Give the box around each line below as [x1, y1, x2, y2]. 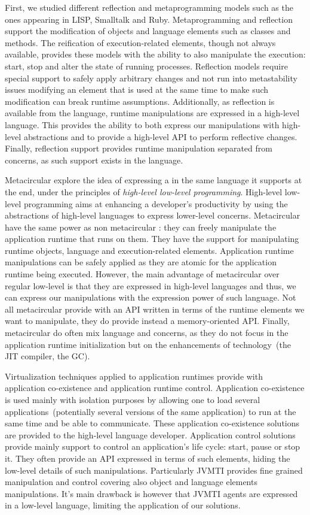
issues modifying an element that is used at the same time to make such [5, 83, 269, 96]
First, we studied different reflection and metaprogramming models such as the [5, 1, 293, 13]
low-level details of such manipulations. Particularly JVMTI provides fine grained [5, 463, 303, 476]
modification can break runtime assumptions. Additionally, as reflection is [5, 95, 275, 107]
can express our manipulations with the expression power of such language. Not [5, 291, 296, 304]
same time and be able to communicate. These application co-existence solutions [5, 417, 300, 429]
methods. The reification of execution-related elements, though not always [5, 36, 276, 49]
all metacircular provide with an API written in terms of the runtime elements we [5, 302, 305, 315]
